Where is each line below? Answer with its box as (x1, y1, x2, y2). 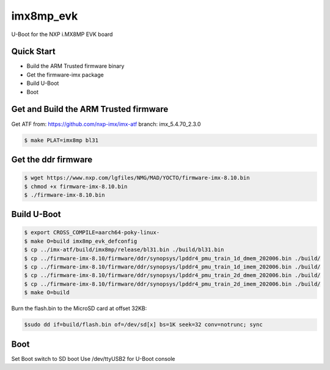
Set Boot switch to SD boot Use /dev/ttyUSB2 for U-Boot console (11, 355, 175, 362)
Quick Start (11, 46, 56, 57)
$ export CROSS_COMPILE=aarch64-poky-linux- (24, 229, 160, 236)
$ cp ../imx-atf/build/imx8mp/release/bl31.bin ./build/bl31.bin (24, 246, 224, 253)
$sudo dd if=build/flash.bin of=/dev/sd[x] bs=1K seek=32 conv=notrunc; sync (24, 321, 263, 328)
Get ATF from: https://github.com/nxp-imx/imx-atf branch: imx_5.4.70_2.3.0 (11, 120, 201, 128)
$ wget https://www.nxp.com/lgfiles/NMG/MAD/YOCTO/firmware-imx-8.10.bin (24, 174, 250, 182)
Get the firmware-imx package (26, 71, 104, 78)
